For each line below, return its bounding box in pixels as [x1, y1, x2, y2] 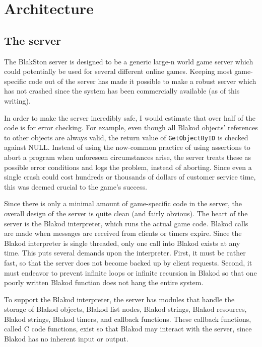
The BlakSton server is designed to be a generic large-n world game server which [4, 56, 253, 66]
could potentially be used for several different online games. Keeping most [4, 66, 232, 76]
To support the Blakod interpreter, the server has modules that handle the [4, 294, 235, 304]
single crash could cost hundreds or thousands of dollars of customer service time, [4, 171, 256, 182]
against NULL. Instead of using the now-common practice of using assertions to [4, 142, 250, 152]
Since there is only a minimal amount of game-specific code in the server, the [4, 198, 242, 209]
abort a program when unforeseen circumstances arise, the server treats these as [4, 151, 251, 162]
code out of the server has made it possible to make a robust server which [28, 75, 256, 86]
